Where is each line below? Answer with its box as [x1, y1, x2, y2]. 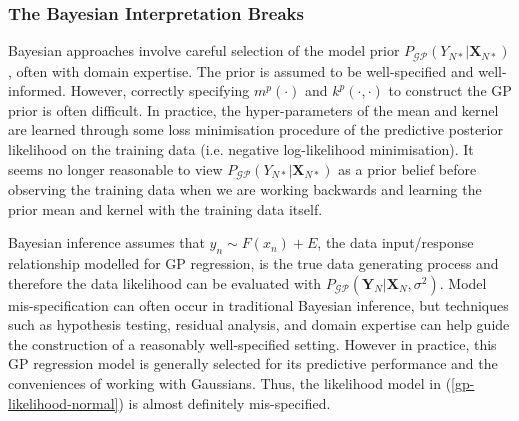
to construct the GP [388, 80, 512, 101]
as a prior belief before [338, 158, 477, 179]
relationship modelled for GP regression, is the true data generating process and [8, 253, 499, 274]
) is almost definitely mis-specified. [118, 392, 331, 413]
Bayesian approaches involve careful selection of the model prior [8, 40, 400, 61]
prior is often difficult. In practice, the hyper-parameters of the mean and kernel [8, 99, 499, 120]
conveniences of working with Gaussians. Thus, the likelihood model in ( [8, 373, 452, 394]
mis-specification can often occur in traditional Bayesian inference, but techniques [8, 294, 509, 315]
